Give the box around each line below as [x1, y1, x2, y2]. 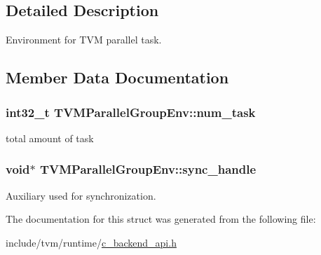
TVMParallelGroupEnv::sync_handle [39, 160, 257, 178]
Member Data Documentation [6, 67, 229, 88]
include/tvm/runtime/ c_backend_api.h [6, 235, 177, 249]
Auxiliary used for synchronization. [6, 188, 156, 202]
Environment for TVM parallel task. [6, 32, 162, 47]
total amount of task [6, 130, 94, 145]
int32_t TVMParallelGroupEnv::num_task [6, 103, 256, 120]
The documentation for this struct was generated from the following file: [6, 212, 316, 226]
